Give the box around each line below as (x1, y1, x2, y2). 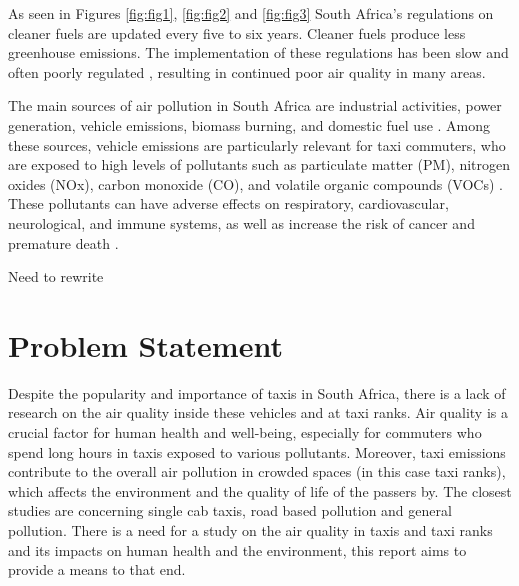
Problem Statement (8, 324, 283, 365)
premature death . (8, 232, 119, 253)
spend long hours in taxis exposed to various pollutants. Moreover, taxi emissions (8, 441, 506, 462)
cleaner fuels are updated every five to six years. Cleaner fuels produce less (8, 22, 466, 43)
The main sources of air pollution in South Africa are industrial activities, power (8, 95, 502, 116)
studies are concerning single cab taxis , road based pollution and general (8, 500, 452, 521)
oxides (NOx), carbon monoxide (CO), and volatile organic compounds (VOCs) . (8, 173, 504, 194)
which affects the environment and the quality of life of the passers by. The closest (8, 480, 512, 501)
